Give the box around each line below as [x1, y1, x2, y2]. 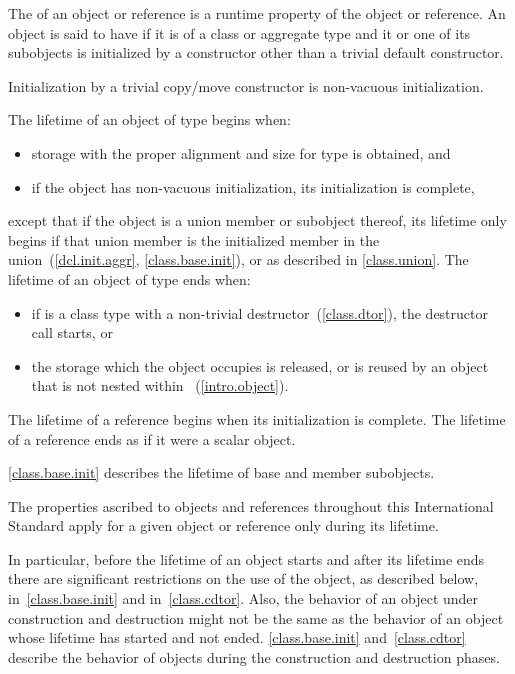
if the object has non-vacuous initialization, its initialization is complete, [31, 176, 475, 197]
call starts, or [31, 322, 113, 343]
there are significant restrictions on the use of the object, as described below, [8, 568, 479, 589]
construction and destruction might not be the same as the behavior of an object [8, 607, 504, 628]
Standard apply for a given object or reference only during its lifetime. [8, 515, 439, 536]
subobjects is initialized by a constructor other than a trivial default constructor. [8, 42, 504, 63]
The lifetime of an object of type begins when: [8, 109, 291, 130]
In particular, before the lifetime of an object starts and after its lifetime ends [8, 548, 485, 569]
